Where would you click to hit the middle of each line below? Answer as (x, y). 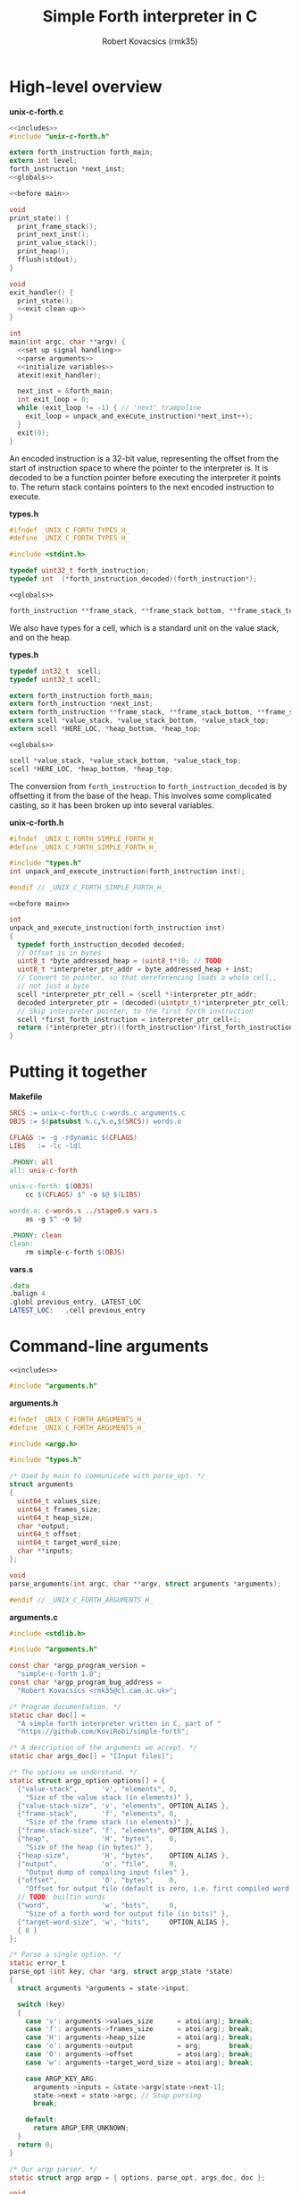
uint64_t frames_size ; (59, 1509)
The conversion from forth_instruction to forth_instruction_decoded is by (148, 786)
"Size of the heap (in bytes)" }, (89, 1847)
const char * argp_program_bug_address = (86, 1683)
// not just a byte (54, 986)
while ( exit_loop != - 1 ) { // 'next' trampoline (109, 408)
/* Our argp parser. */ (54, 2169)
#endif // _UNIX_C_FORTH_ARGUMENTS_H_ (81, 1600)
